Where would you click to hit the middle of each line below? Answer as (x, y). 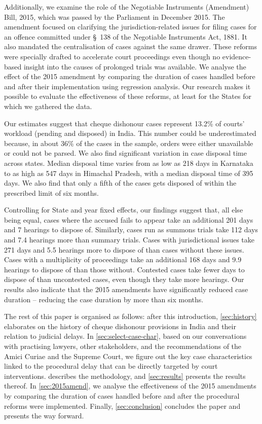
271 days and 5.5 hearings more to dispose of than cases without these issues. (124, 249)
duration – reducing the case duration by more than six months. (104, 299)
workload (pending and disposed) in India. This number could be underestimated (130, 133)
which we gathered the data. (48, 106)
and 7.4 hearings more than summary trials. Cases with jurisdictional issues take (129, 240)
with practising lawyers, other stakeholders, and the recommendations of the (123, 346)
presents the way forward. (44, 416)
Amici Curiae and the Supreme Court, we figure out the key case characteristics (128, 356)
